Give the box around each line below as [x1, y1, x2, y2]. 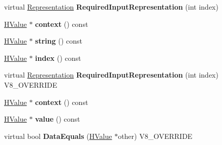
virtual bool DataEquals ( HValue [4, 130, 112, 141]
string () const [35, 35, 82, 46]
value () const [35, 114, 80, 124]
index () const [35, 52, 81, 63]
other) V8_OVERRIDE [118, 130, 193, 141]
